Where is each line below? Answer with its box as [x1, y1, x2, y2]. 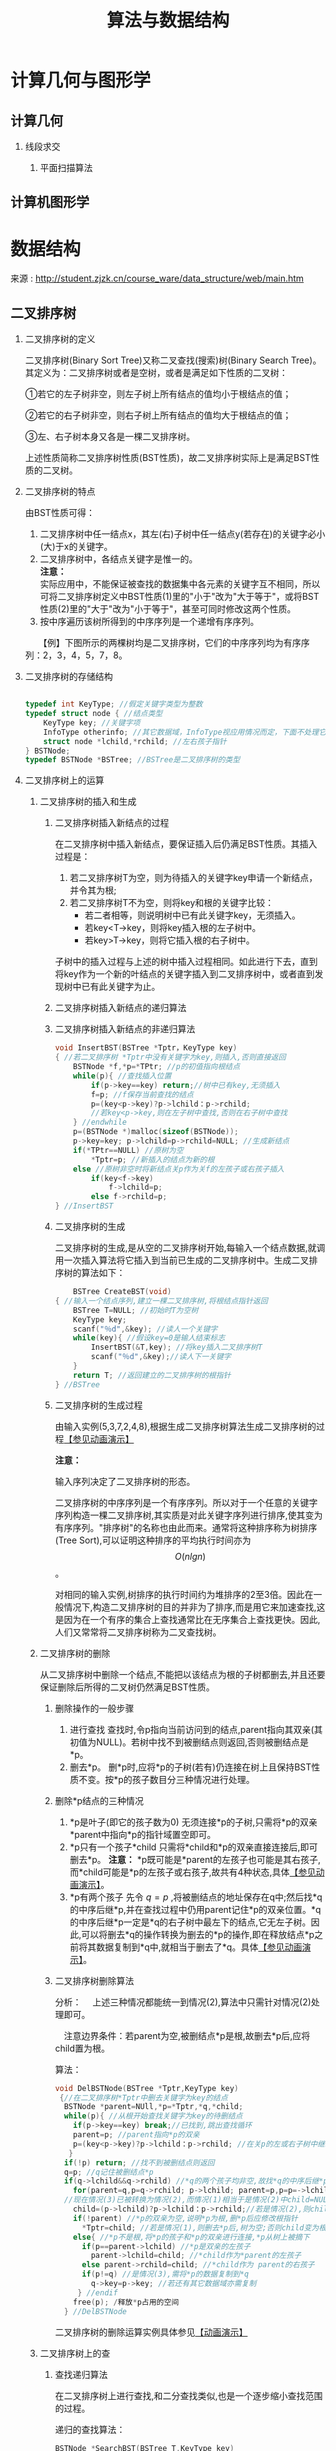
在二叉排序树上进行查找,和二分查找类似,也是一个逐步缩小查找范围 [54, 2389, 323, 2401]
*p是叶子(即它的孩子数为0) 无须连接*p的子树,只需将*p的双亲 [69, 1816, 318, 1828]
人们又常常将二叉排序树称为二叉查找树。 [54, 1626, 222, 1638]
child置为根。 [54, 2042, 111, 2054]
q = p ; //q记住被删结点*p [63, 2167, 154, 2177]
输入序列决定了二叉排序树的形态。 [54, 1475, 196, 1487]
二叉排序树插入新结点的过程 [54, 817, 170, 829]
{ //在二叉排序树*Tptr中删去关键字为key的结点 [59, 2092, 228, 2103]
